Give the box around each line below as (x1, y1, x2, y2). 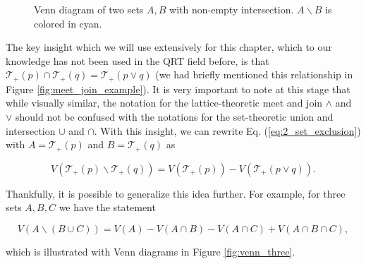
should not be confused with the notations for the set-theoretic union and (16, 109, 334, 124)
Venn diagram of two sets (34, 2, 144, 16)
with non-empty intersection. (169, 2, 294, 16)
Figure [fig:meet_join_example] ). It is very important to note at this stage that (6, 81, 350, 96)
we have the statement (59, 200, 156, 215)
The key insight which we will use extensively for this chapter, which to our (6, 40, 332, 54)
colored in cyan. (34, 16, 102, 30)
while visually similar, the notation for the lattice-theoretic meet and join (6, 95, 323, 110)
